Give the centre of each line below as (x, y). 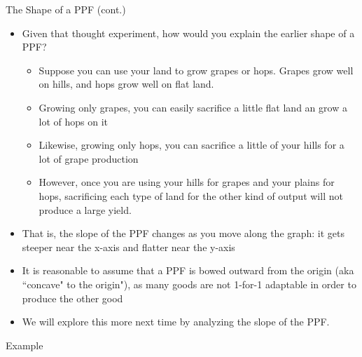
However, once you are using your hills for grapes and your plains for (187, 182)
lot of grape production (89, 158)
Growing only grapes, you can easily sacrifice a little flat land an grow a (193, 107)
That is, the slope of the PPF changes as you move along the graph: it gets (183, 233)
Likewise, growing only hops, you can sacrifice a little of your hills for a (192, 145)
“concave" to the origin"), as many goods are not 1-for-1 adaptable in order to (189, 284)
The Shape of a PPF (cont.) (66, 9)
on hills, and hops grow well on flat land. (126, 84)
